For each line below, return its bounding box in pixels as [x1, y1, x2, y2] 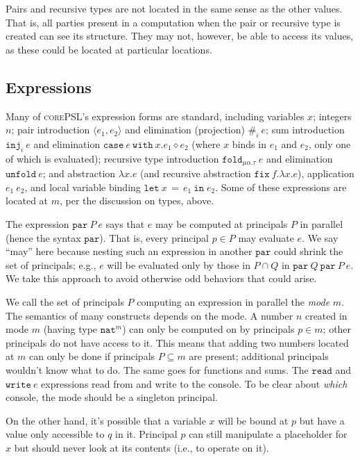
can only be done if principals [29, 349, 155, 363]
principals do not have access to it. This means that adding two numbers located [6, 335, 349, 350]
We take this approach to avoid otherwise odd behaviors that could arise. [6, 271, 317, 286]
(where [191, 136, 221, 151]
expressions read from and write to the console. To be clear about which [41, 376, 348, 391]
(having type [43, 322, 98, 336]
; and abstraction [42, 166, 116, 181]
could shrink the [273, 244, 343, 258]
